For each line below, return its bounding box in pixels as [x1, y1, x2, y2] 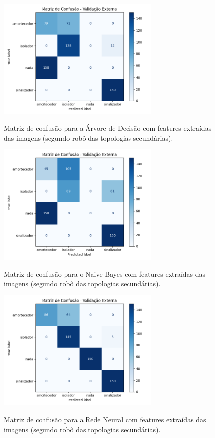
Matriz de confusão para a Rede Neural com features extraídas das [4, 414, 206, 424]
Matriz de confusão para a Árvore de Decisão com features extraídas [4, 123, 212, 133]
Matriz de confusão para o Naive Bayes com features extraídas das [4, 268, 206, 279]
